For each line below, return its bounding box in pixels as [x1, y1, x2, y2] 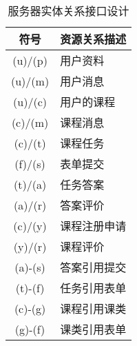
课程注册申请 [60, 218, 127, 234]
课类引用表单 [60, 321, 127, 337]
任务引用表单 [60, 280, 127, 296]
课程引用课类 [60, 301, 127, 316]
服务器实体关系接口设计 [8, 3, 129, 19]
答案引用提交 [60, 259, 127, 275]
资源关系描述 [60, 31, 127, 47]
